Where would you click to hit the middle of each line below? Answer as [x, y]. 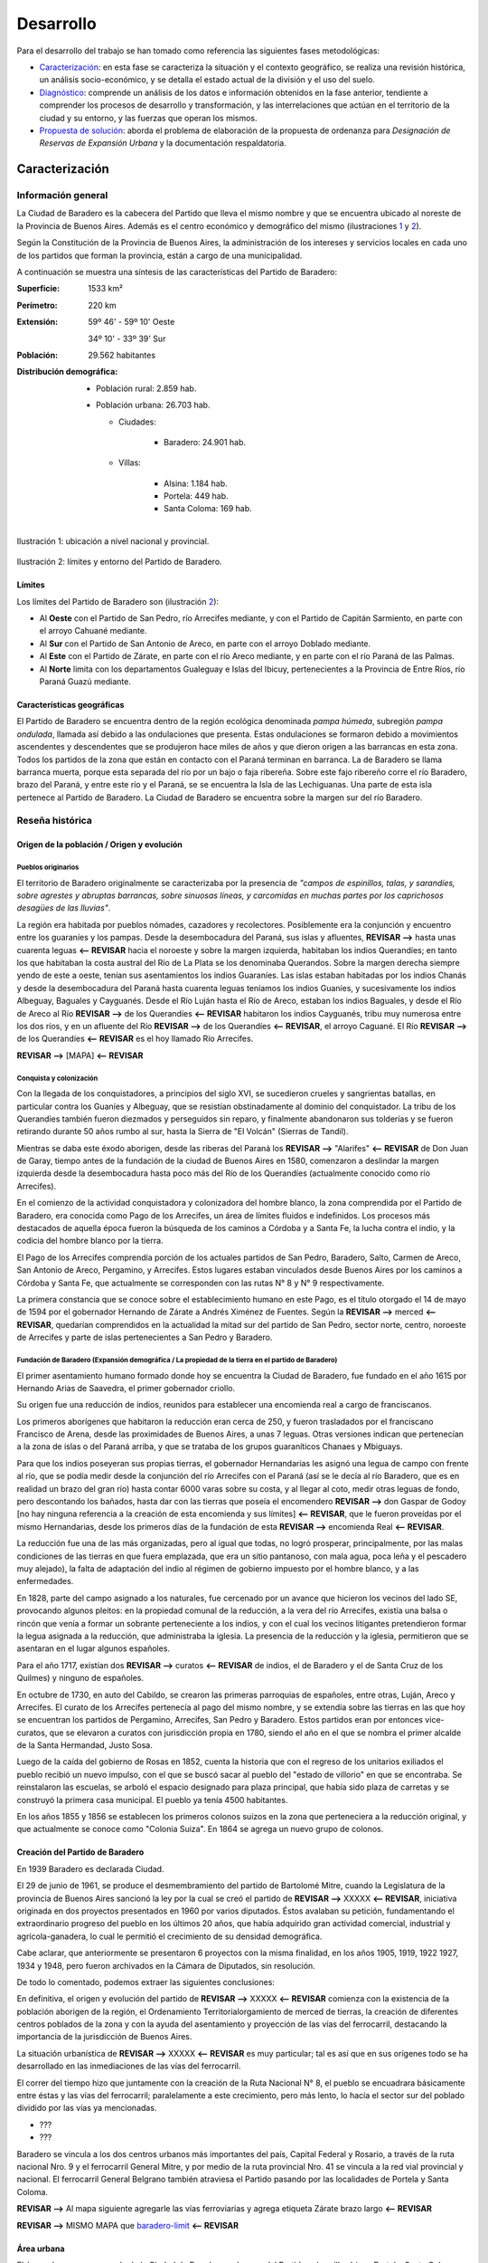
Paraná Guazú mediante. [85, 681]
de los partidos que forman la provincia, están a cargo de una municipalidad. [160, 255]
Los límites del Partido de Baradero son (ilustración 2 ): [118, 601]
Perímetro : [37, 305]
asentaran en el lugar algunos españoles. [94, 1648]
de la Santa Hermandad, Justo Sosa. [84, 1745]
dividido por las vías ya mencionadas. [87, 2108]
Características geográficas [70, 704]
